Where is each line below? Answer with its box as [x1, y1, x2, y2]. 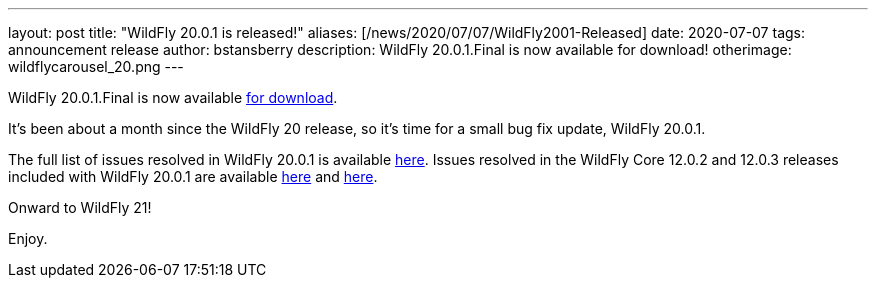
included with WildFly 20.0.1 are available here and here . [8, 168, 378, 185]
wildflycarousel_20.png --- [8, 58, 184, 75]
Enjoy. [8, 230, 48, 247]
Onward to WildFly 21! [8, 199, 152, 216]
